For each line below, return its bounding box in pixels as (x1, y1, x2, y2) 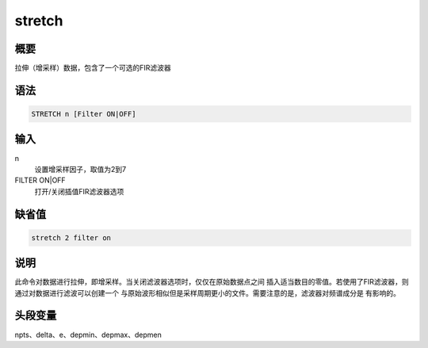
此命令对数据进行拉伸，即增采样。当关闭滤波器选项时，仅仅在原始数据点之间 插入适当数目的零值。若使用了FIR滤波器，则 (14, 277, 409, 287)
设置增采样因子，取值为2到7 (34, 164, 127, 174)
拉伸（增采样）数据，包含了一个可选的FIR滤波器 (14, 63, 172, 73)
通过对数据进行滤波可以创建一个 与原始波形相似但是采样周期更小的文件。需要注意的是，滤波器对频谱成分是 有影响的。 (14, 288, 400, 297)
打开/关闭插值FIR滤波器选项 (34, 186, 124, 196)
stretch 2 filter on (31, 233, 111, 242)
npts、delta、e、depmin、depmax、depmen (14, 330, 162, 339)
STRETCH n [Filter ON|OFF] (31, 109, 136, 119)
